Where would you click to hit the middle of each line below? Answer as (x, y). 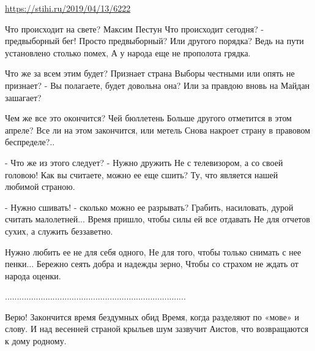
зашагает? (23, 97)
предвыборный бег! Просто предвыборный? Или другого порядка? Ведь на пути (154, 41)
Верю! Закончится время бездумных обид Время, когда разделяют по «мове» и (152, 316)
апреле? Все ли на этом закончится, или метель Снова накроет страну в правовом (158, 130)
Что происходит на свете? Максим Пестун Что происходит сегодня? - (135, 28)
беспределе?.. (30, 142)
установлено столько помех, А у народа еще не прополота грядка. (128, 52)
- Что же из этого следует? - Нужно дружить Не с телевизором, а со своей (144, 162)
